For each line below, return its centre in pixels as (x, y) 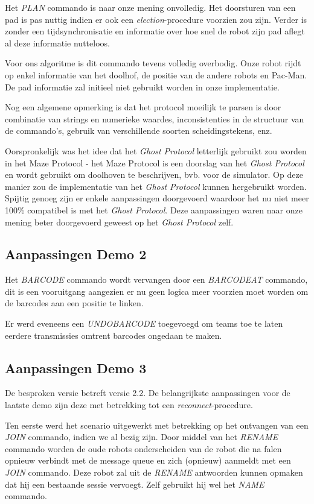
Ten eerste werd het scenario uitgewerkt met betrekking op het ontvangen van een (157, 425)
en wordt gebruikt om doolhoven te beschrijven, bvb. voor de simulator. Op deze (154, 175)
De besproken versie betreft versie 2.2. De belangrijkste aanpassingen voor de (148, 393)
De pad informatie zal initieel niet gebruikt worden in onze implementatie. (142, 87)
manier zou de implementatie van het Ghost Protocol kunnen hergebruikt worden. (156, 186)
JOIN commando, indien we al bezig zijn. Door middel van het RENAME (142, 437)
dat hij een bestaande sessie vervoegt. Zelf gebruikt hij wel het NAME (135, 484)
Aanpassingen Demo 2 (76, 254)
